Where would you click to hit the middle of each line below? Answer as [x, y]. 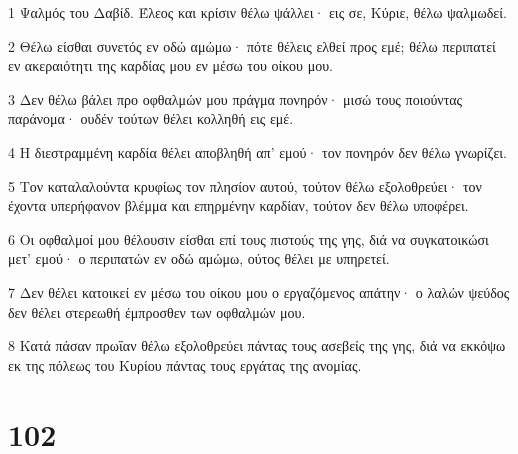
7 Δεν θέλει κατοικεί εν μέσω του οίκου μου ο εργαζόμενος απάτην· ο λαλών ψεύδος [259, 291]
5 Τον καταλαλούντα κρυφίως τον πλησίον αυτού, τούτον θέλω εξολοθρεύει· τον [245, 185]
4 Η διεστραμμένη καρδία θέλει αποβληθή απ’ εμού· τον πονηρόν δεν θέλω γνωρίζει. [257, 151]
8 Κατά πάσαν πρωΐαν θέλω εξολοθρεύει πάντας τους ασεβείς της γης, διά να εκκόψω [257, 345]
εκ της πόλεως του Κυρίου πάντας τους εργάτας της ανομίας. [185, 364]
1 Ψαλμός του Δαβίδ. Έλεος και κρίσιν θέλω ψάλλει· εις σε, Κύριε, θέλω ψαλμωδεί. [257, 12]
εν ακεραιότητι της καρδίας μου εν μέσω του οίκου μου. [170, 65]
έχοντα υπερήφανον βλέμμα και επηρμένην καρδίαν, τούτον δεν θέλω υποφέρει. [238, 205]
